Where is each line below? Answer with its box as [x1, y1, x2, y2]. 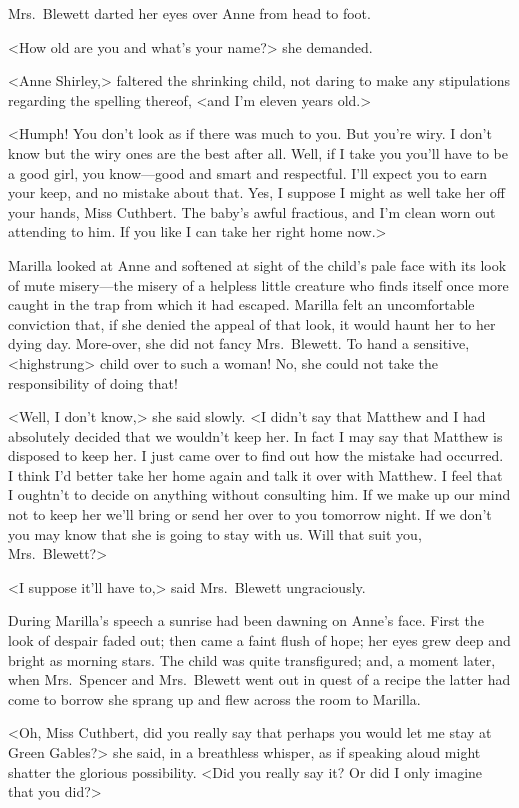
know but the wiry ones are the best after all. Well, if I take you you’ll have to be [8, 142, 508, 163]
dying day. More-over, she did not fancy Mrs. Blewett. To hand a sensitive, [8, 333, 470, 354]
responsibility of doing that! [8, 372, 178, 393]
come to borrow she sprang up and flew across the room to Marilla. [8, 688, 421, 709]
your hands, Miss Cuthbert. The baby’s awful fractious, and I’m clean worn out [8, 201, 496, 222]
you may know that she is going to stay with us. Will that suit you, [8, 523, 422, 544]
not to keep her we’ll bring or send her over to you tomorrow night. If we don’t [8, 504, 492, 525]
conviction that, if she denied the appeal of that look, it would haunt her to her [8, 313, 496, 334]
